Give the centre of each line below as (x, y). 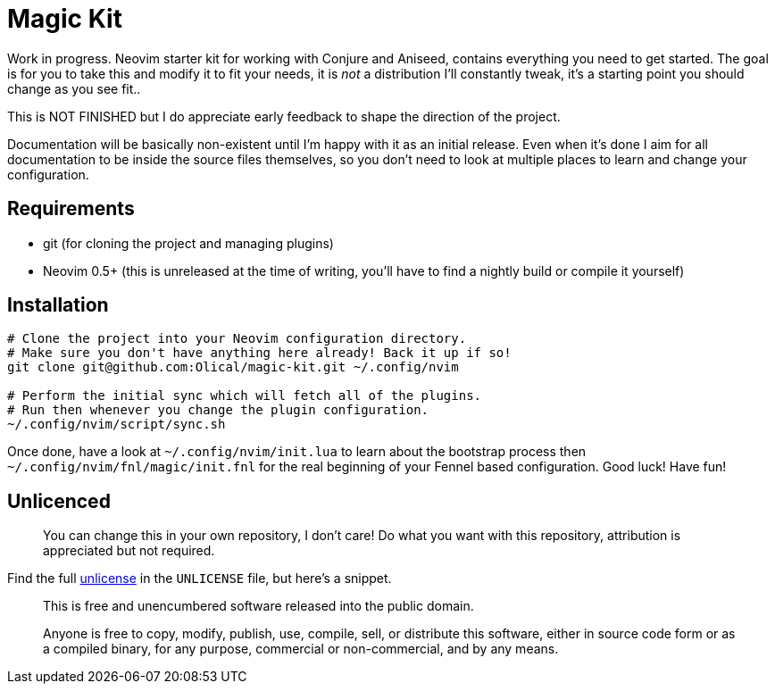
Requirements (71, 209)
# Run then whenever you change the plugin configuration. (218, 410)
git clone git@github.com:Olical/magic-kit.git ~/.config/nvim (233, 367)
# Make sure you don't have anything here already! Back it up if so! (259, 353)
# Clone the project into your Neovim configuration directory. (237, 339)
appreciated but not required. (129, 551)
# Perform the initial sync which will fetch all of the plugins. (245, 396)
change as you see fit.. (74, 88)
